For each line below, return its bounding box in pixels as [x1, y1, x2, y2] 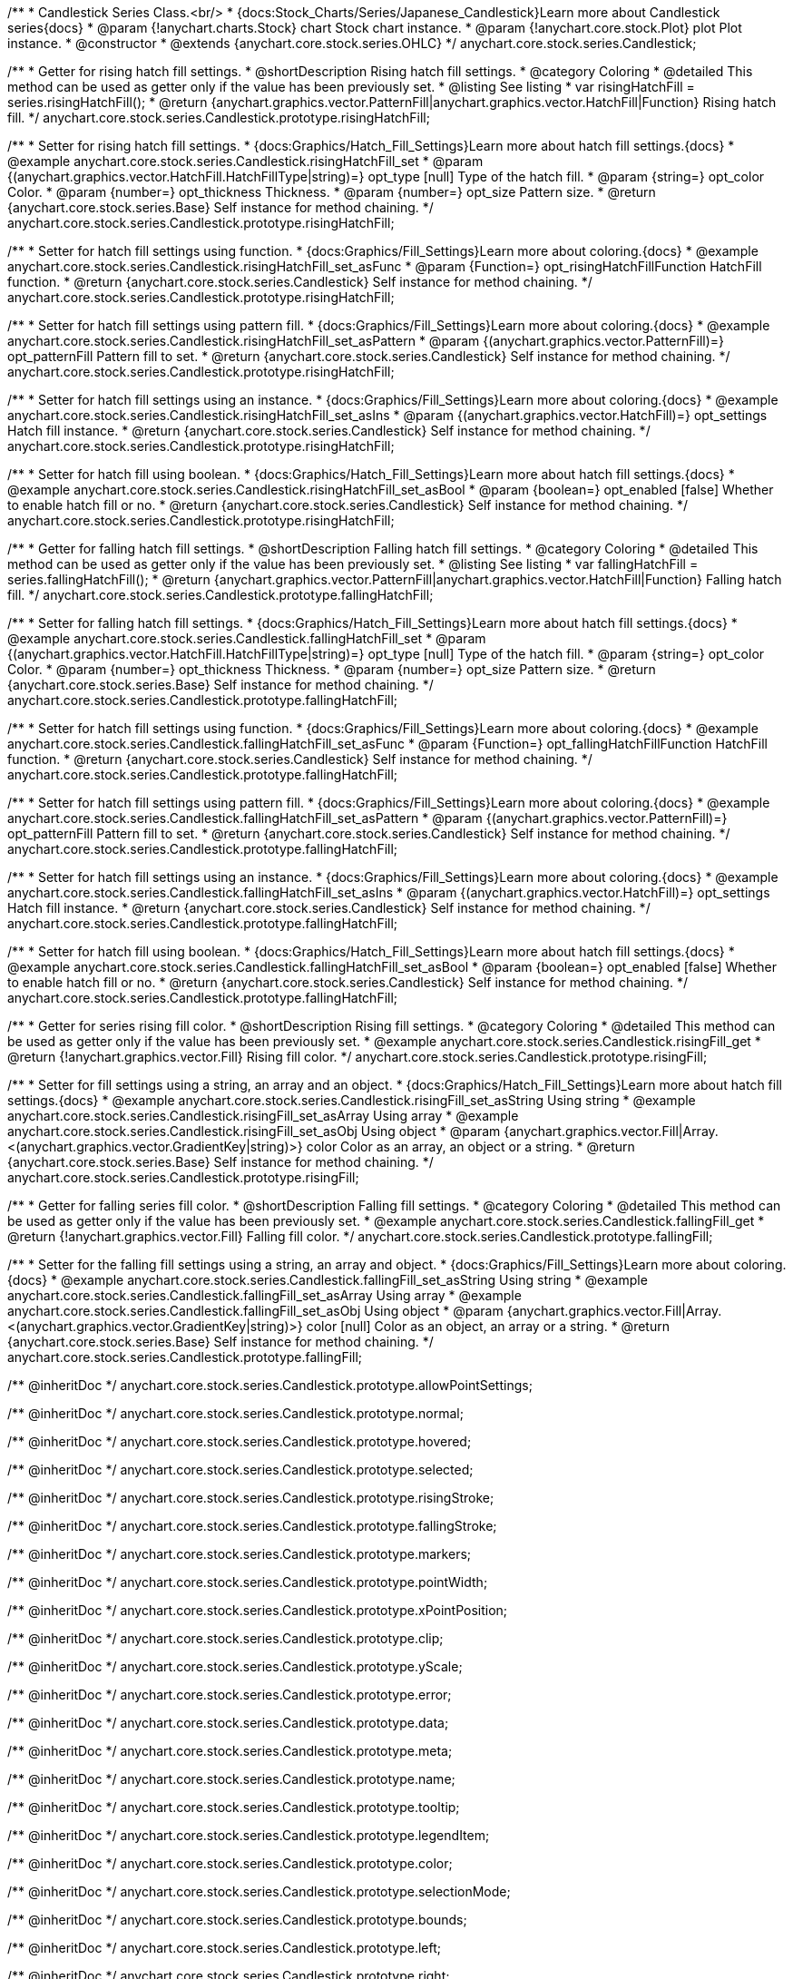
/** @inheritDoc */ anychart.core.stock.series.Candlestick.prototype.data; [7, 1715, 449, 1730]
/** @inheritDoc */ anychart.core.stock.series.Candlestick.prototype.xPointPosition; [7, 1602, 508, 1618]
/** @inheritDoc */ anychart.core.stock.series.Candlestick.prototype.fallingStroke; [7, 1518, 497, 1533]
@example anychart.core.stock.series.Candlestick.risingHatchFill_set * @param [7, 153, 484, 169]
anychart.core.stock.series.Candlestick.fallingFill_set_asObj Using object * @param [7, 1303, 504, 1318]
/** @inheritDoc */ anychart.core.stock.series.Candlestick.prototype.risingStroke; [7, 1490, 494, 1505]
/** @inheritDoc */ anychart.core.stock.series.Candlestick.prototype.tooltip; [7, 1799, 460, 1815]
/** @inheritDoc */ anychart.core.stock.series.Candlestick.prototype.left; [7, 1940, 442, 1955]
